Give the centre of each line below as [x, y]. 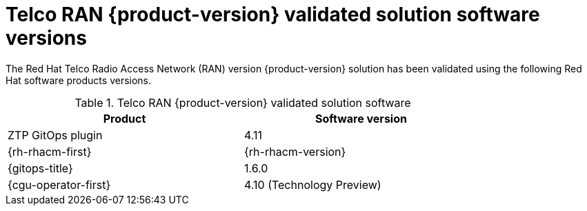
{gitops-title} [40, 168]
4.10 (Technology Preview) [313, 184]
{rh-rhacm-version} [295, 151]
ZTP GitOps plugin [55, 135]
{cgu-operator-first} [59, 184]
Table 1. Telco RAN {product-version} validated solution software [243, 102]
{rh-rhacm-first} [50, 151]
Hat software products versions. [79, 80]
